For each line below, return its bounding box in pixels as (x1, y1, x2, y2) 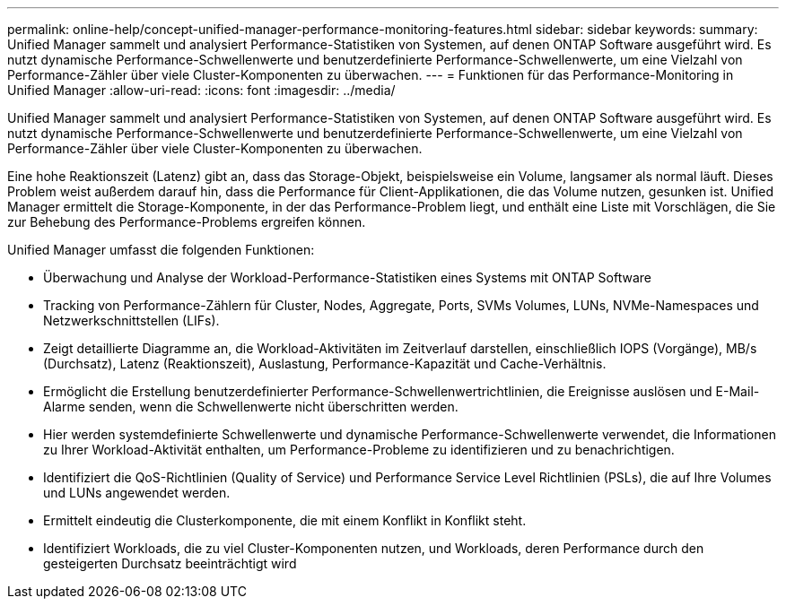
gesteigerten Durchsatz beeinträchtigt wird (43, 556, 297, 571)
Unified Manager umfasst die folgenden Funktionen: (7, 242, 315, 257)
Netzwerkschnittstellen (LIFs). (43, 313, 220, 328)
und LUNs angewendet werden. (43, 485, 231, 500)
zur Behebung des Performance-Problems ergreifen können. (7, 214, 366, 229)
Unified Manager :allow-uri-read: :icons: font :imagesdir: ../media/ (7, 82, 396, 98)
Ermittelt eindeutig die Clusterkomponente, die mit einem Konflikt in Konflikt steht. (43, 513, 527, 528)
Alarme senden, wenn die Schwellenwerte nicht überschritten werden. (43, 399, 458, 414)
